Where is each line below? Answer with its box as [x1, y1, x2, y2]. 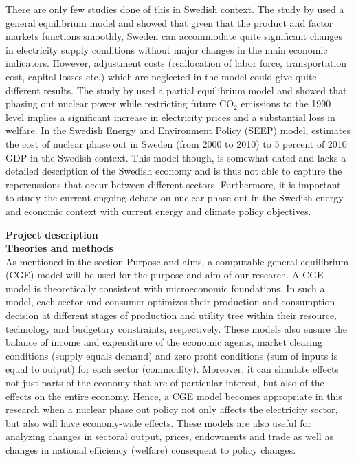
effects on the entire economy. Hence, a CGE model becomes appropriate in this [5, 388, 342, 403]
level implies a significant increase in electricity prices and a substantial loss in [5, 109, 335, 124]
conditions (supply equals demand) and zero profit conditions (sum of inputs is [5, 348, 338, 362]
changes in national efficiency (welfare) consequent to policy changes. [5, 443, 296, 456]
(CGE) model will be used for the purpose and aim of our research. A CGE [5, 267, 324, 282]
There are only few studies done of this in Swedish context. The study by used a [5, 2, 344, 16]
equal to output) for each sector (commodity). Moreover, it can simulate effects [5, 362, 339, 376]
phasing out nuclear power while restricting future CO [5, 96, 234, 111]
